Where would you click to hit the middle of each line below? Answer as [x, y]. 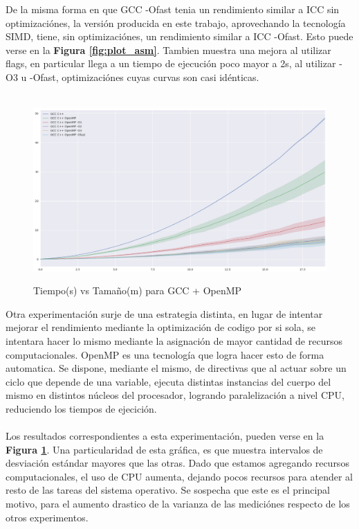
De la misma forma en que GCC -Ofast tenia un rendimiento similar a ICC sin [173, 9]
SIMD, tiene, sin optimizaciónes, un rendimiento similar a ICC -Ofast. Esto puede [179, 36]
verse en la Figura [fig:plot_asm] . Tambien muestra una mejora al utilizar [168, 50]
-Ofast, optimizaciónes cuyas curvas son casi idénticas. [144, 77]
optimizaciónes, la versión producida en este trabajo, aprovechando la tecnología [176, 23]
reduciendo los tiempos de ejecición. [81, 408]
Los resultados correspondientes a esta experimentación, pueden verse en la [165, 436]
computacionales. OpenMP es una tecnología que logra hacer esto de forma [165, 354]
